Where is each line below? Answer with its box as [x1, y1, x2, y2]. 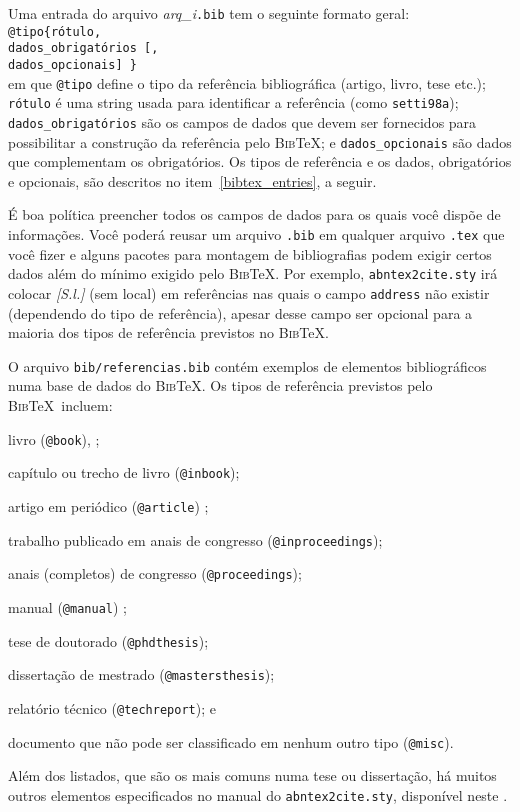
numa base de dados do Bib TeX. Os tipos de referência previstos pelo [8, 375, 433, 396]
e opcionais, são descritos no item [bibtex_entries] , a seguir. [8, 170, 377, 191]
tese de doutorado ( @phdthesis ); [8, 630, 209, 651]
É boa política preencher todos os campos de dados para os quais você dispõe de [8, 204, 501, 225]
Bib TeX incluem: [8, 395, 113, 416]
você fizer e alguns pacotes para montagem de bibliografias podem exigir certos [8, 243, 492, 264]
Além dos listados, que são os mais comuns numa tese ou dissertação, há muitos [8, 765, 497, 786]
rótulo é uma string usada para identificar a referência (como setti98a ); [8, 92, 459, 113]
